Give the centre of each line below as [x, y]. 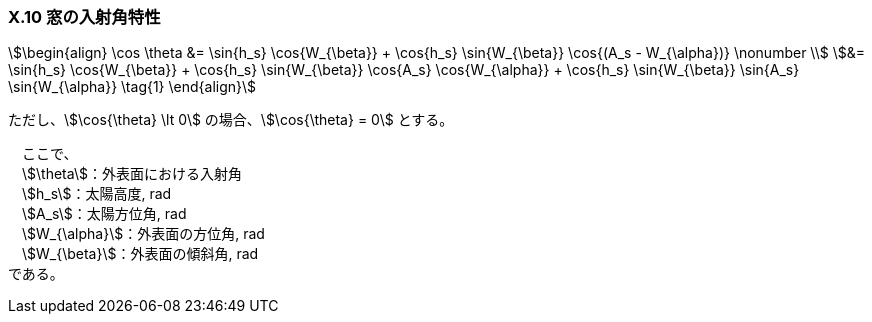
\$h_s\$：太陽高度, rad [96, 194]
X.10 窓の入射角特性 [84, 17]
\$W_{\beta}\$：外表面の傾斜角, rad [140, 254]
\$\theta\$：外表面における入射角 [131, 174]
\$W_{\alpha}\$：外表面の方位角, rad [143, 234]
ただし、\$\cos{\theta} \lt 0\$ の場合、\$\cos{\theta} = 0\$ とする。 [231, 120]
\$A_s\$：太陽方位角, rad [104, 214]
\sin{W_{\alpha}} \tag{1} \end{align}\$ [132, 87]
